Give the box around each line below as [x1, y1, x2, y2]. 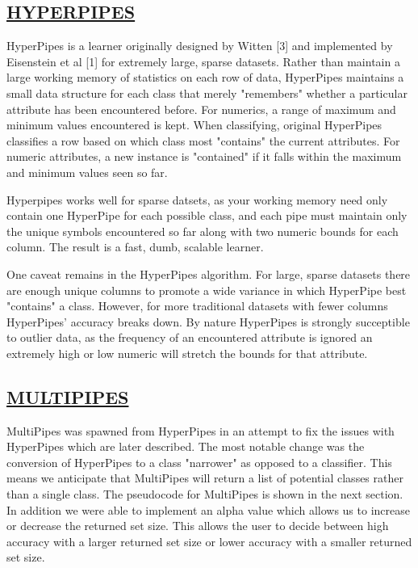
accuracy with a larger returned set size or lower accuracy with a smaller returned [6, 532, 412, 549]
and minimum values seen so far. [6, 163, 168, 180]
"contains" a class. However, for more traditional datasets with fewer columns [6, 297, 388, 314]
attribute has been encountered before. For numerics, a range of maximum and [6, 100, 396, 117]
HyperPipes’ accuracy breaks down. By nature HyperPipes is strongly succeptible [6, 313, 410, 330]
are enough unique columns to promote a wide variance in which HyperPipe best [6, 281, 407, 298]
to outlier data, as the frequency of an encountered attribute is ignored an [6, 329, 373, 346]
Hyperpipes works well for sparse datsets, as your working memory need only [6, 191, 388, 208]
